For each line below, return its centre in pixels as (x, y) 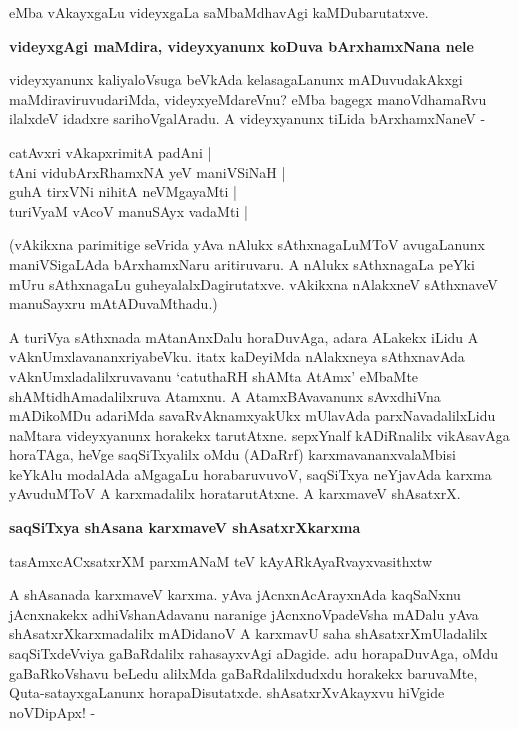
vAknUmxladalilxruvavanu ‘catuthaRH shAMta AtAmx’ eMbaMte (214, 375)
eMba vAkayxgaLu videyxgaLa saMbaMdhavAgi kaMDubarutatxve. (219, 12)
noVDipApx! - (52, 711)
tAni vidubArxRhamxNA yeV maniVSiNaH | (147, 171)
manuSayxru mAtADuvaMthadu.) (113, 303)
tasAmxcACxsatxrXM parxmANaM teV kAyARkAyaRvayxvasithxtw (221, 560)
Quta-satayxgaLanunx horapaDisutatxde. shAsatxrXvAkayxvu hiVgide (227, 692)
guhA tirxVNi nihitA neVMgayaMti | (123, 191)
